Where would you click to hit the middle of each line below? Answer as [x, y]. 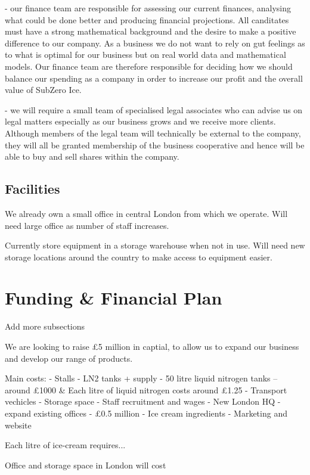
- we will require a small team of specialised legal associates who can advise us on [154, 109]
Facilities [32, 189]
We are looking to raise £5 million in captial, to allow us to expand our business [152, 347]
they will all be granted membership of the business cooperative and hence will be [155, 145]
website [18, 425]
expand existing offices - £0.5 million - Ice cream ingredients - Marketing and [146, 413]
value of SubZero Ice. [43, 90]
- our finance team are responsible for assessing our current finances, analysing [148, 8]
